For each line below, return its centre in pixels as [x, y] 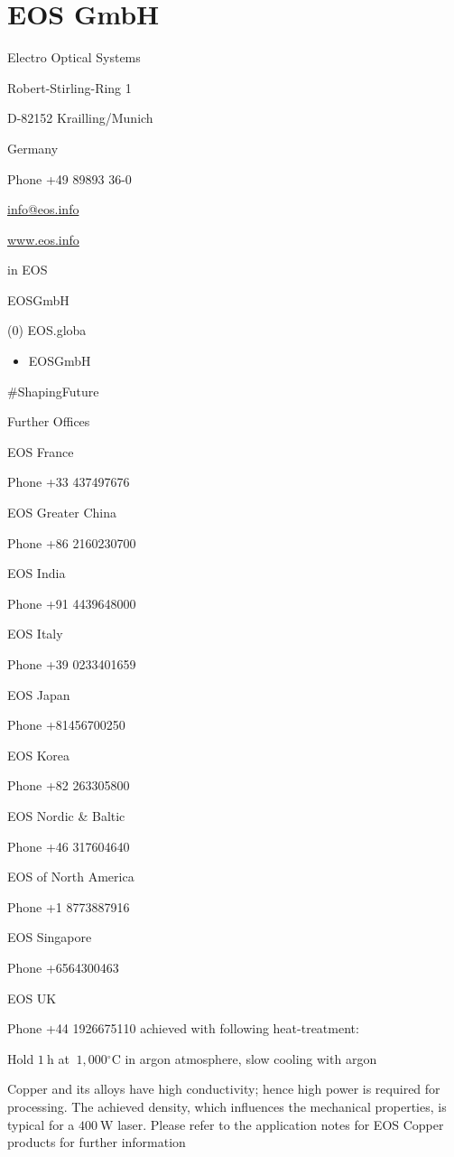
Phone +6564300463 [63, 967]
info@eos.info [43, 209]
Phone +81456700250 [66, 725]
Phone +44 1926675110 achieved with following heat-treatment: [183, 1028]
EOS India [37, 573]
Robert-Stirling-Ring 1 [69, 87]
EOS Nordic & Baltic [66, 815]
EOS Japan [39, 694]
